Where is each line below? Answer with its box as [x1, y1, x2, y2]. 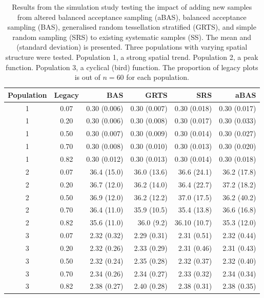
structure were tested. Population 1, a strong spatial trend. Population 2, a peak [5, 51, 258, 62]
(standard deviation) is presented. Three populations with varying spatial [16, 41, 248, 52]
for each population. [126, 72, 189, 82]
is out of [74, 72, 100, 82]
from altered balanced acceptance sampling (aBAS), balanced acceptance [17, 11, 247, 22]
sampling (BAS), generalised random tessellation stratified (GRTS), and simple [7, 22, 256, 32]
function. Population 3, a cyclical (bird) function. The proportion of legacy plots [6, 61, 258, 72]
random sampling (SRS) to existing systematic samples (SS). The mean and [12, 31, 252, 42]
